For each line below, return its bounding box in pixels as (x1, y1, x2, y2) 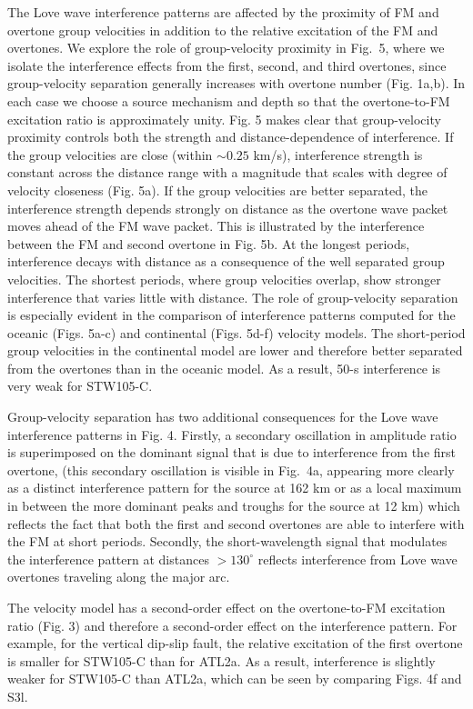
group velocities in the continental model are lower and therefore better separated (7, 341, 463, 360)
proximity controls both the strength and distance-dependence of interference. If (7, 127, 454, 146)
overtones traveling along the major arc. (7, 567, 230, 586)
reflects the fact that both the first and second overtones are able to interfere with (7, 514, 465, 533)
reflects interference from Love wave (257, 549, 458, 568)
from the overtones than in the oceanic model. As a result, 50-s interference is (7, 358, 441, 377)
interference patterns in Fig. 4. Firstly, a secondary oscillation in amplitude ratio (7, 424, 457, 444)
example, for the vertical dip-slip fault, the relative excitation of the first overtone (7, 634, 463, 653)
